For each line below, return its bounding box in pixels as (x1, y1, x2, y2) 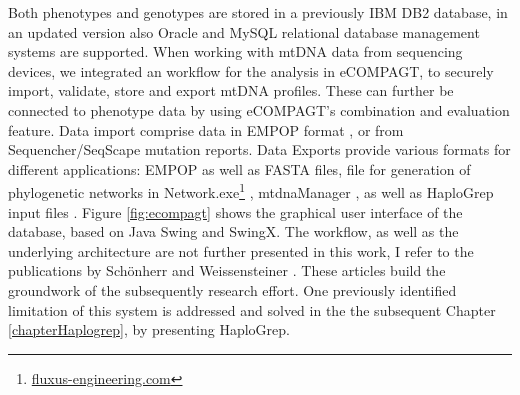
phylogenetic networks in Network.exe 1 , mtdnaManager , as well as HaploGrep (8, 179, 494, 202)
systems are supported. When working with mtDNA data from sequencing (8, 41, 463, 62)
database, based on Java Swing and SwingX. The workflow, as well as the (8, 221, 459, 242)
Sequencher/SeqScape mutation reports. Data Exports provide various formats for (8, 139, 511, 160)
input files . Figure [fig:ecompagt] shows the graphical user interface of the (8, 201, 463, 222)
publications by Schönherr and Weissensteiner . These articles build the (8, 260, 446, 281)
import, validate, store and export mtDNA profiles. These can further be (8, 80, 454, 101)
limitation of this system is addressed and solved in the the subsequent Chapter (8, 299, 496, 320)
